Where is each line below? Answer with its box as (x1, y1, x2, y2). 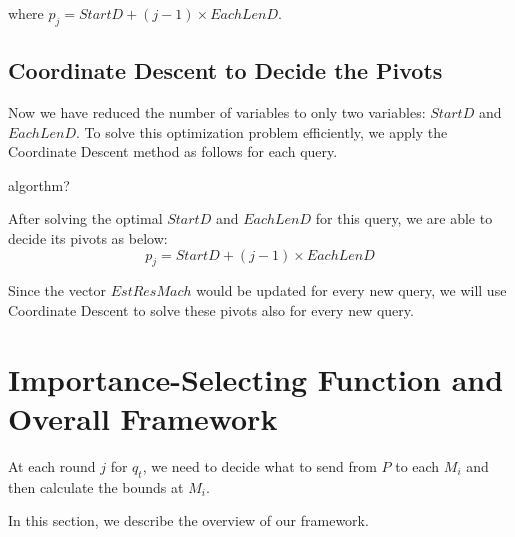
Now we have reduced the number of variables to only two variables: (8, 102, 426, 122)
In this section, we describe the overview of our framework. (8, 510, 369, 531)
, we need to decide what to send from (142, 455, 377, 476)
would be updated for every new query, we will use (196, 280, 507, 301)
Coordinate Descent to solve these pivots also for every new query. (8, 299, 414, 320)
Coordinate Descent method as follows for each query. (8, 141, 338, 162)
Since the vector (8, 280, 107, 301)
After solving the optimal (8, 208, 163, 229)
